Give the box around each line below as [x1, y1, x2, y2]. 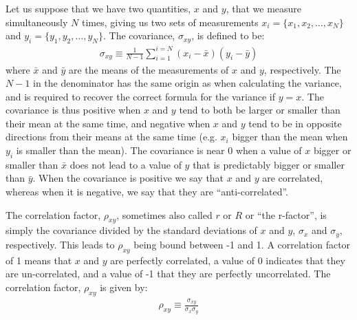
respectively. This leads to [6, 237, 115, 251]
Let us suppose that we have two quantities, [6, 1, 191, 15]
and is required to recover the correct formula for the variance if [6, 89, 276, 103]
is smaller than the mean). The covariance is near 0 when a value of [16, 143, 302, 158]
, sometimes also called [116, 207, 213, 222]
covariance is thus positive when [6, 103, 141, 117]
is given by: [100, 279, 148, 294]
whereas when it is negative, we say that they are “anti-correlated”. [6, 184, 288, 199]
